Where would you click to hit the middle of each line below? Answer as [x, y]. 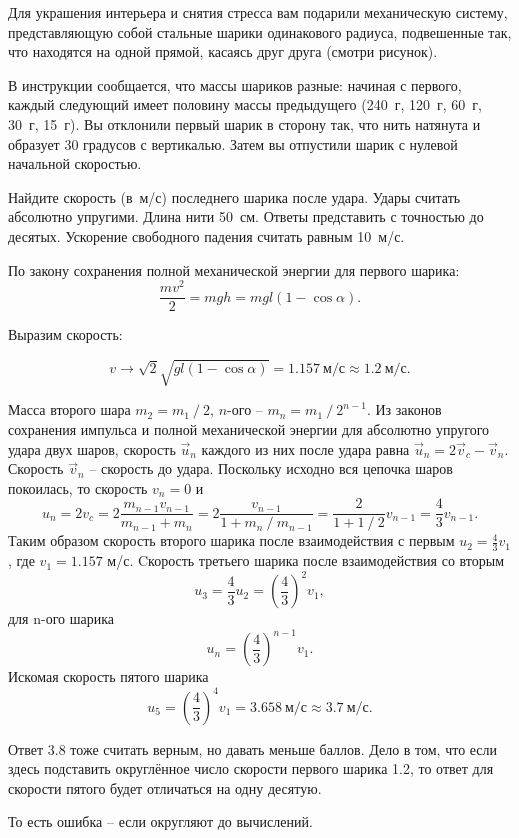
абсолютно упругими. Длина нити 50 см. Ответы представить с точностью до [246, 216]
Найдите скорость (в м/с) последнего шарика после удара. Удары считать [234, 196]
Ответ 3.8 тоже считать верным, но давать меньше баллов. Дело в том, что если [253, 748]
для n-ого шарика [61, 618]
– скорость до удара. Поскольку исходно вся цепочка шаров [271, 468]
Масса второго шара [69, 409]
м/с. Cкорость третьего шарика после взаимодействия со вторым [306, 560]
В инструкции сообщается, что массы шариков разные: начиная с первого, [235, 84]
